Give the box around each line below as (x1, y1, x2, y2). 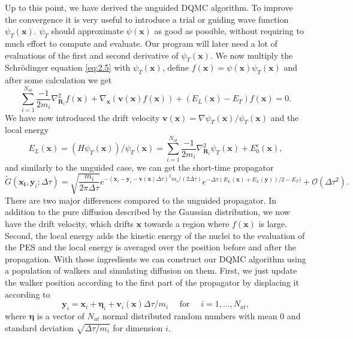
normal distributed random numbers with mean (102, 309, 277, 322)
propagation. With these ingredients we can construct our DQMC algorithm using (5, 252, 306, 265)
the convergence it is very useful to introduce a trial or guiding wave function (5, 13, 289, 25)
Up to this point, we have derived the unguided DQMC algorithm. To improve (5, 1, 293, 13)
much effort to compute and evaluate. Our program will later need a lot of (5, 37, 277, 49)
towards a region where (144, 217, 230, 230)
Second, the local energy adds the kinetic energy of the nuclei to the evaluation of (5, 229, 305, 241)
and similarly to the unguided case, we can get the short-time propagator (5, 161, 274, 173)
